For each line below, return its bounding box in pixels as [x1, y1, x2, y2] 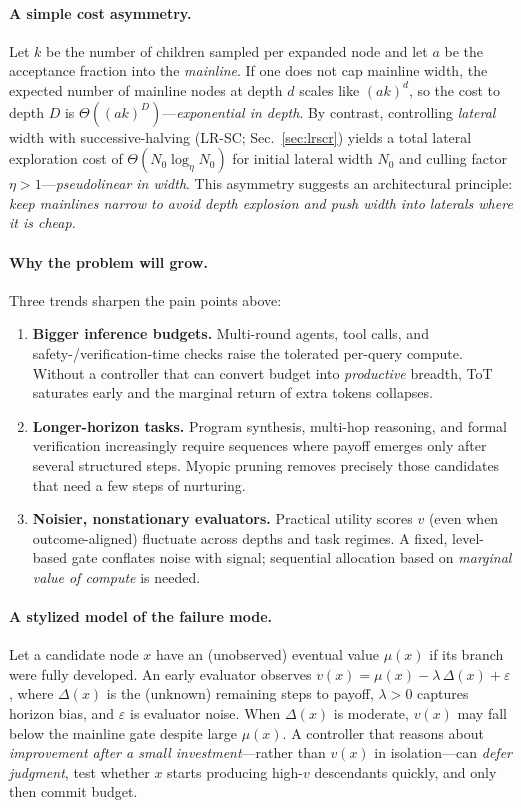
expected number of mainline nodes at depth [9, 79, 283, 100]
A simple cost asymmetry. [9, 2, 192, 23]
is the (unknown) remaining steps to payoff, [106, 683, 374, 704]
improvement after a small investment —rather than [9, 742, 326, 763]
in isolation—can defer [374, 742, 512, 763]
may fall [457, 703, 507, 724]
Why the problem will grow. [9, 251, 208, 272]
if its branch [429, 644, 504, 665]
